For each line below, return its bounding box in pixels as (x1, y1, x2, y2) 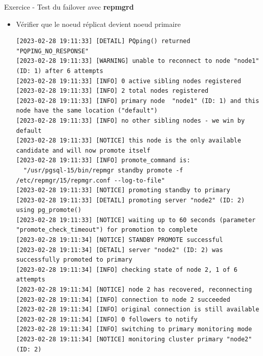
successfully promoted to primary (16, 256, 132, 264)
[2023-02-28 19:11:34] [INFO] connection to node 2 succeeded (16, 296, 231, 303)
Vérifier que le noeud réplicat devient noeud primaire (16, 18, 181, 29)
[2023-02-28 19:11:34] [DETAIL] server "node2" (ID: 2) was (16, 246, 223, 254)
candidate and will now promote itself (16, 147, 151, 154)
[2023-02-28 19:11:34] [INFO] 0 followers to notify (16, 315, 198, 323)
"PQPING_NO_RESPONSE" (16, 47, 89, 55)
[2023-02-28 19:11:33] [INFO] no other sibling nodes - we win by (16, 117, 245, 124)
